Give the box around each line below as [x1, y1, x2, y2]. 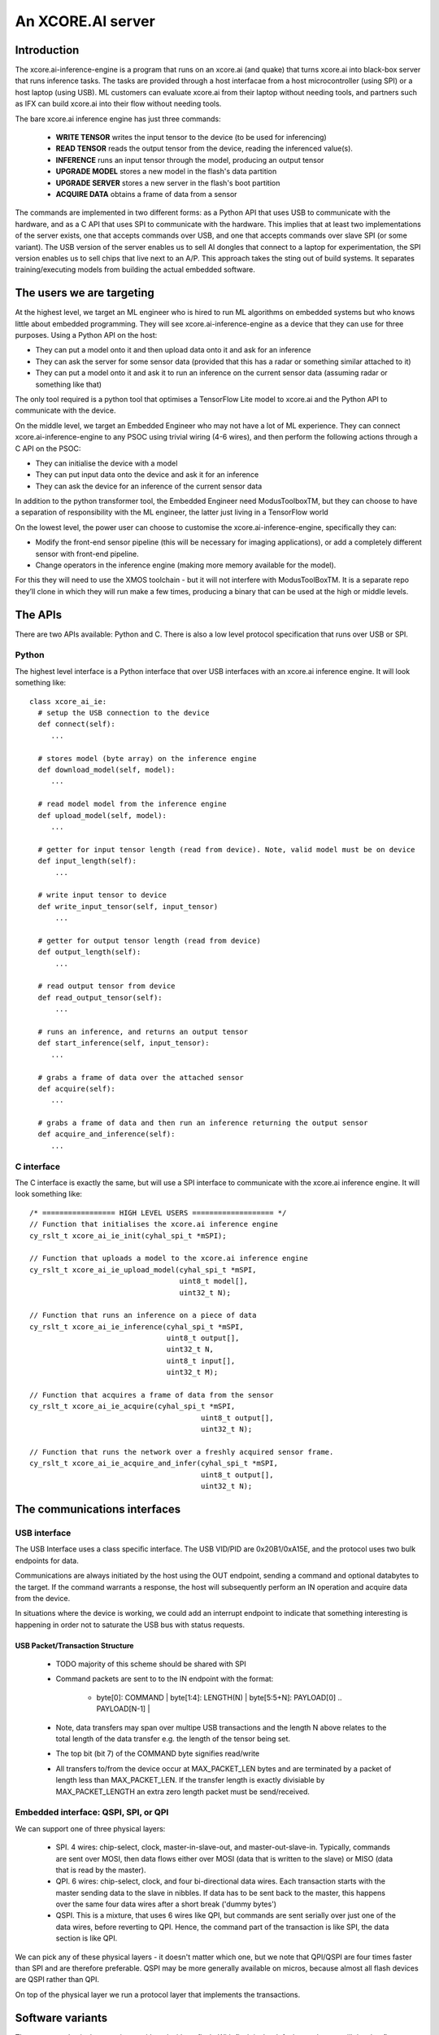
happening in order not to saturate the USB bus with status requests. [15, 1620, 246, 1630]
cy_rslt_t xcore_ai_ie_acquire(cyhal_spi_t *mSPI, [29, 1402, 236, 1411]
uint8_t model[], [179, 1276, 248, 1286]
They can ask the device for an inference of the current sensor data [35, 481, 263, 491]
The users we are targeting [15, 286, 154, 300]
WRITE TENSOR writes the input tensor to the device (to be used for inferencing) [55, 133, 327, 142]
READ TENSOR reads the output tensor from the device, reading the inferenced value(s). [55, 143, 354, 154]
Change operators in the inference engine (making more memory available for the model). [35, 560, 337, 570]
